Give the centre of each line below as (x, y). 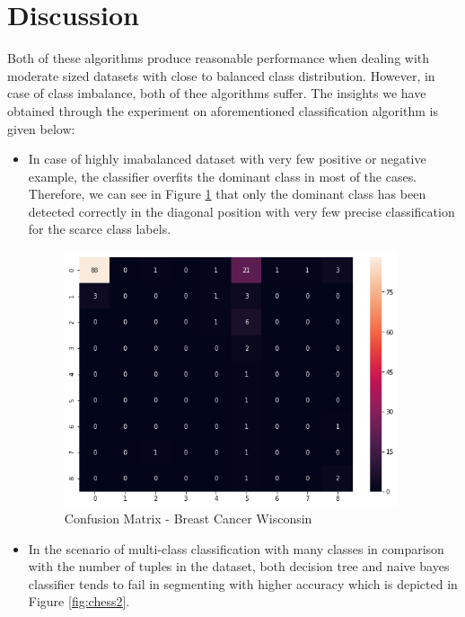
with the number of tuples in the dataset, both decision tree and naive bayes (239, 566)
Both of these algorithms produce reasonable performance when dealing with (219, 58)
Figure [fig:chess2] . (79, 601)
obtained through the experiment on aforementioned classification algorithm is (223, 110)
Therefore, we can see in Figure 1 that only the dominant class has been (227, 194)
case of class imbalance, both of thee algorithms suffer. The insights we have (217, 93)
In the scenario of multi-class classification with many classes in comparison (236, 548)
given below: (41, 128)
